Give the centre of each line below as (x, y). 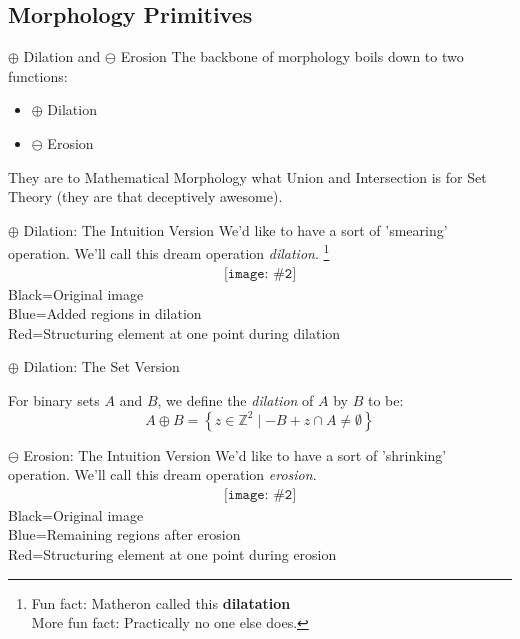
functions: (38, 75)
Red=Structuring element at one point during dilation (174, 332)
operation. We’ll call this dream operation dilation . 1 (169, 252)
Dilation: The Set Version (101, 366)
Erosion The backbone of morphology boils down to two (292, 56)
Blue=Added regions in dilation (105, 313)
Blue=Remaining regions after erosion (124, 534)
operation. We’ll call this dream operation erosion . (162, 474)
